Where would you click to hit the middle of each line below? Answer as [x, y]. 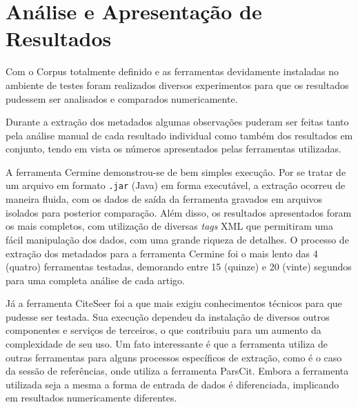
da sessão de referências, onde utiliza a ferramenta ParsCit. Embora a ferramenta [177, 371]
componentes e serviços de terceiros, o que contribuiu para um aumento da [163, 330]
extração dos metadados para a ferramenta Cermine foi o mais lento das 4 [162, 253]
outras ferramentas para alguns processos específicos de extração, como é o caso [174, 357]
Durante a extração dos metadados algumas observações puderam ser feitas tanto [177, 122]
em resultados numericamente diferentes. [91, 398]
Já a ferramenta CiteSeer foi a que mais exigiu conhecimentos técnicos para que [174, 303]
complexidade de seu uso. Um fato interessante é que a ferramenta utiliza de [167, 344]
